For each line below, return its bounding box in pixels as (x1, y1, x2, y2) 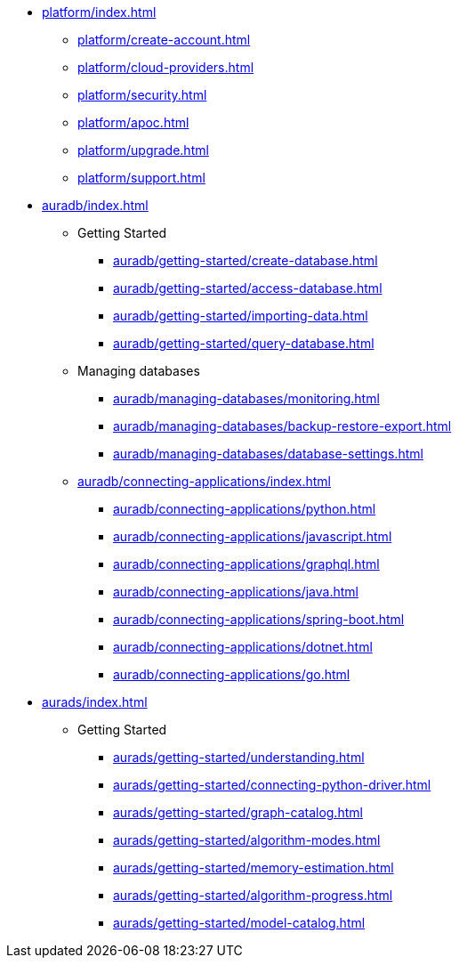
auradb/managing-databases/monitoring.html (113, 391, 380, 406)
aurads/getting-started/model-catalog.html (113, 915, 366, 930)
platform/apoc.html (77, 115, 189, 130)
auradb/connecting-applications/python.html (113, 501, 376, 516)
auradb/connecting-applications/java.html (113, 584, 358, 599)
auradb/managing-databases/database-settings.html (113, 446, 423, 461)
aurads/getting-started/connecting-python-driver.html (113, 777, 431, 792)
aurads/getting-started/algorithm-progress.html (113, 888, 393, 903)
